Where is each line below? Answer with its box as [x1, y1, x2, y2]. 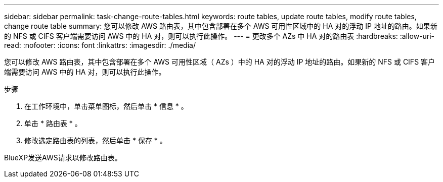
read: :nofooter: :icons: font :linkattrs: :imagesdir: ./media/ [4, 41, 196, 49]
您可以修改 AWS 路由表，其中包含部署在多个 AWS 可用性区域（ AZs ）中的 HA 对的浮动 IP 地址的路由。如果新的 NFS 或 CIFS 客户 [4, 57, 435, 66]
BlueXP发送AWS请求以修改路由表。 [4, 153, 122, 162]
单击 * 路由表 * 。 [24, 119, 82, 128]
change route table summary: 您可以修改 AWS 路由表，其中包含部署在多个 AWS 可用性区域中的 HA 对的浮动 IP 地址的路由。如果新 [4, 22, 437, 30]
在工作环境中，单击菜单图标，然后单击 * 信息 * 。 [24, 102, 188, 110]
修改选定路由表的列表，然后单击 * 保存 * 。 [24, 136, 167, 145]
